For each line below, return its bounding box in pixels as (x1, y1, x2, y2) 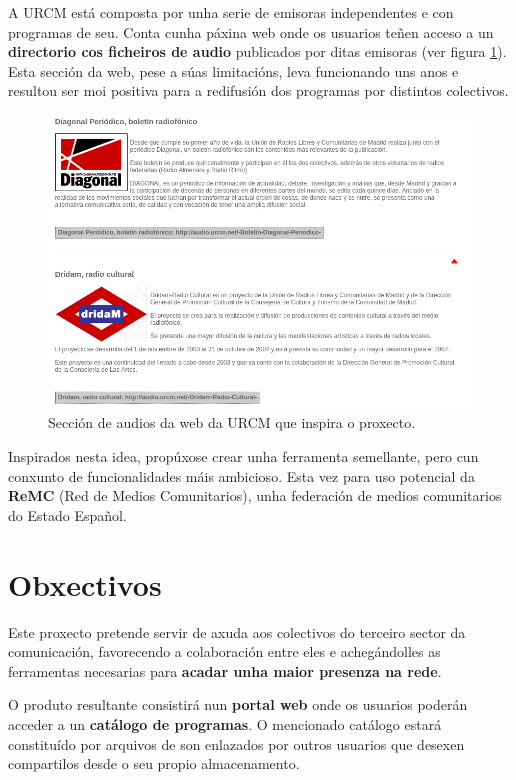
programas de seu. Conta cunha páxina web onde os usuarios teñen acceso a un (8, 21, 494, 42)
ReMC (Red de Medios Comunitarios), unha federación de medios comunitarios (8, 485, 502, 506)
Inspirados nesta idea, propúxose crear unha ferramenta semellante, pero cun (8, 446, 479, 467)
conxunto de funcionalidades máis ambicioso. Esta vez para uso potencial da (8, 465, 475, 486)
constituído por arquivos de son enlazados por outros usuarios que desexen (8, 733, 465, 754)
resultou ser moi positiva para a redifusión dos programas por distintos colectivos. (8, 80, 509, 101)
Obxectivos (8, 563, 162, 604)
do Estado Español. (8, 504, 127, 525)
